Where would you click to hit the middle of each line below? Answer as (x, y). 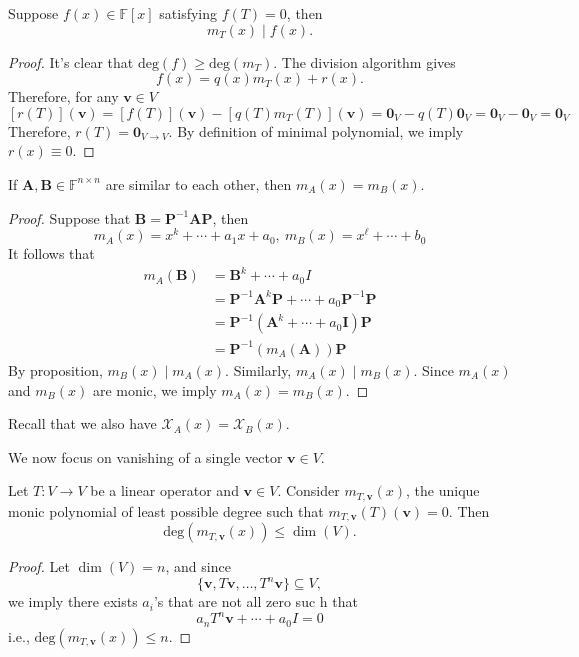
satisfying (188, 13)
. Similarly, (258, 369)
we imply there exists (73, 601)
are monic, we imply (154, 389)
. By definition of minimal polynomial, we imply (316, 130)
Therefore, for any (63, 96)
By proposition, (55, 369)
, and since (198, 566)
